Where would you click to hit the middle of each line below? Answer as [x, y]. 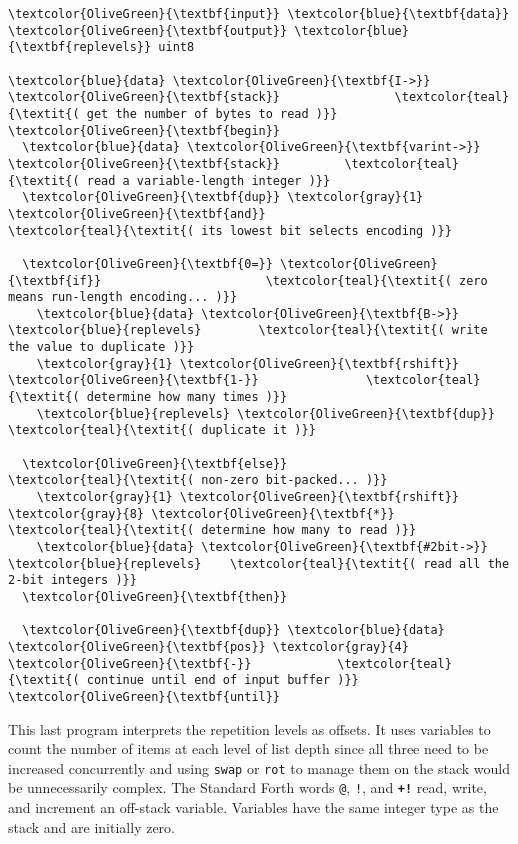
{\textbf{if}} [55, 280]
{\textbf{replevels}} [80, 47]
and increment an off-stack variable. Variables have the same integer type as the [253, 807]
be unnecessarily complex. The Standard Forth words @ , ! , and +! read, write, [247, 787]
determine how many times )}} [187, 397]
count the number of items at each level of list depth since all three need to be [248, 748]
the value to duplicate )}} [101, 347]
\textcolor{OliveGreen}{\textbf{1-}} [133, 380]
